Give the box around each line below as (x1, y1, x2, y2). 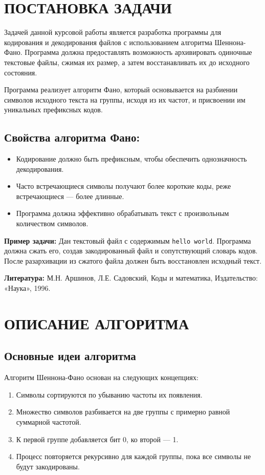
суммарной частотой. (16, 417, 81, 427)
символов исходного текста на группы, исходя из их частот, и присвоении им (4, 94, 246, 105)
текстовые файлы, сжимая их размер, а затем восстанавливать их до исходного (4, 56, 250, 67)
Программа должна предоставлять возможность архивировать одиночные (25, 47, 252, 57)
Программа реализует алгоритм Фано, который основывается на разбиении (4, 84, 238, 95)
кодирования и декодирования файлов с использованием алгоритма (4, 36, 212, 47)
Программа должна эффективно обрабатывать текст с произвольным (16, 208, 229, 219)
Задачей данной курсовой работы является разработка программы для (4, 27, 222, 37)
